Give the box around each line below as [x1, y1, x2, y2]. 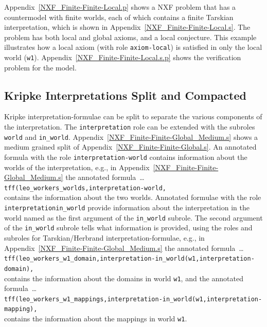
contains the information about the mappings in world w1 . [4, 313, 187, 324]
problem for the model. [4, 62, 77, 72]
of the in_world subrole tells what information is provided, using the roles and [4, 222, 253, 233]
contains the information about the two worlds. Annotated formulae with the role [4, 192, 261, 203]
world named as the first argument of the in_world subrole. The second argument [4, 212, 263, 223]
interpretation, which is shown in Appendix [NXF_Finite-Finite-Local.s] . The [4, 22, 251, 32]
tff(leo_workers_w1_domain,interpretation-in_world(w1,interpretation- [4, 255, 255, 263]
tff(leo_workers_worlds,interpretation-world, [4, 184, 166, 192]
